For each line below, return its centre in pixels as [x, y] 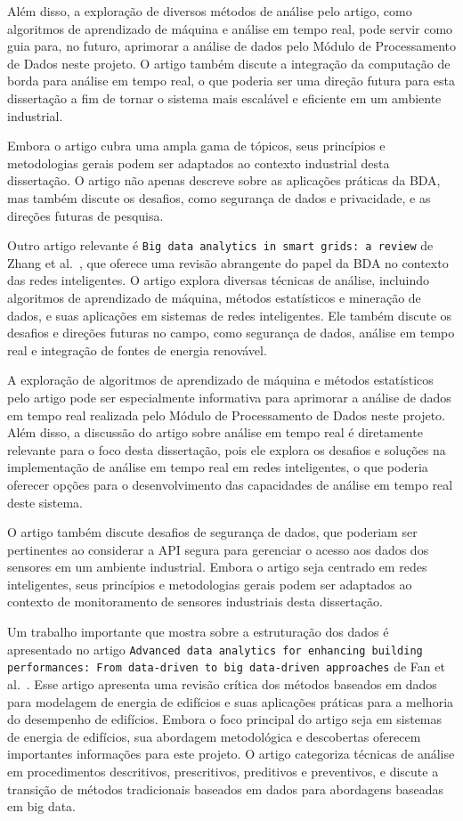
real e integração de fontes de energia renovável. [137, 350]
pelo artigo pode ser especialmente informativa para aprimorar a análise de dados [229, 397]
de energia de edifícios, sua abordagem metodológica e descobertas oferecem [214, 736]
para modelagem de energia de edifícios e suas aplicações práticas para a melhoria [231, 701]
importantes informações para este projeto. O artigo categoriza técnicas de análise [231, 754]
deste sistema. [45, 502]
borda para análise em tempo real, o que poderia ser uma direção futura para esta [231, 81]
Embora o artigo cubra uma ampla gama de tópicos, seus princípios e [196, 146]
